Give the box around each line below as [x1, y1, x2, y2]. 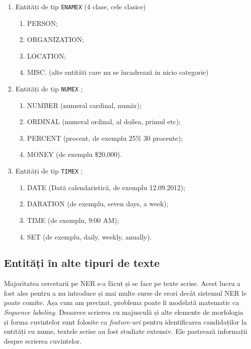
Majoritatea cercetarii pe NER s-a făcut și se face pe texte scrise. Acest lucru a [4, 278, 241, 288]
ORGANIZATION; [27, 34, 84, 44]
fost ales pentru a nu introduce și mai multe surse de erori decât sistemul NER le [4, 287, 247, 298]
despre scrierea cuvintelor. [4, 335, 82, 346]
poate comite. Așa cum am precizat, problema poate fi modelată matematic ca [4, 297, 239, 307]
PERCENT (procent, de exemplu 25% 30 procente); [27, 132, 183, 143]
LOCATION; [27, 50, 66, 61]
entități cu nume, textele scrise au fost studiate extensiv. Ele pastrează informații [4, 326, 248, 336]
